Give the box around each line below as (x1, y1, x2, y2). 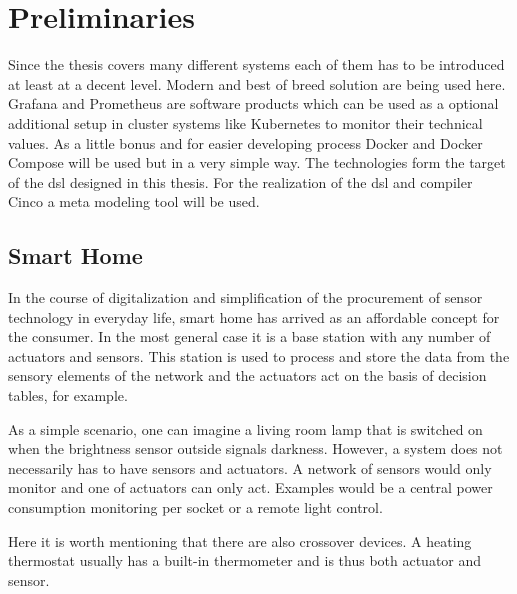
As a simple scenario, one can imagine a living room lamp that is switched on (8, 418, 483, 439)
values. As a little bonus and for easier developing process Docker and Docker (8, 132, 483, 153)
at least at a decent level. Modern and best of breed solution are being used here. (8, 73, 506, 94)
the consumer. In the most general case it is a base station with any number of (8, 326, 491, 347)
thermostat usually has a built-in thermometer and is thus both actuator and (8, 550, 482, 571)
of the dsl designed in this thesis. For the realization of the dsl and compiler (8, 171, 473, 192)
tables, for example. (8, 385, 128, 406)
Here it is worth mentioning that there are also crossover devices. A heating (8, 530, 472, 551)
